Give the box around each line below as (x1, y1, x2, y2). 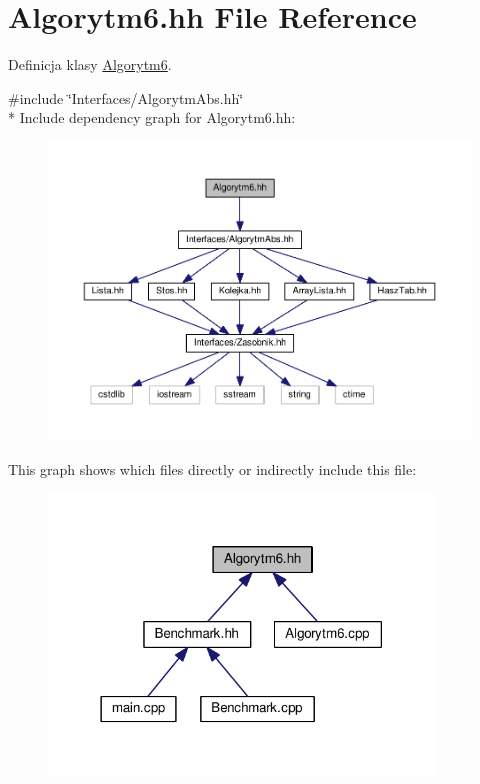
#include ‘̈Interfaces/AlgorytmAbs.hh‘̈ (8, 87, 244, 108)
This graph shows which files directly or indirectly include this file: (8, 458, 417, 479)
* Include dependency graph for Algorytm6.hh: (8, 107, 296, 128)
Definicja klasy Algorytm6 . (8, 54, 172, 75)
